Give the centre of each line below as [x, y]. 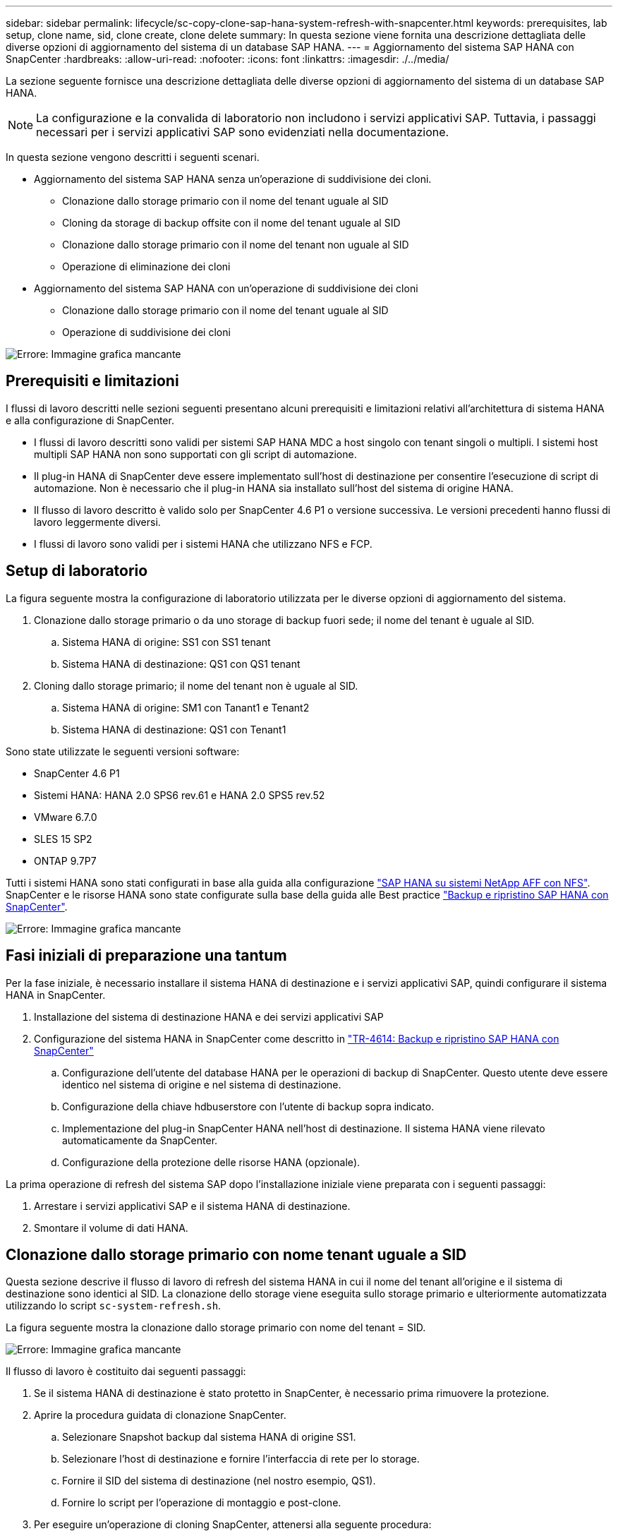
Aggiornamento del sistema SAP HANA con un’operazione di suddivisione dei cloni [226, 288]
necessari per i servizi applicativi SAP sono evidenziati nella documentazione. [243, 132]
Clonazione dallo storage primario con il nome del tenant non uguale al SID [236, 245]
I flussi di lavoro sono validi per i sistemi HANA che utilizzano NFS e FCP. [203, 544]
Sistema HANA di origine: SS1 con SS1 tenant [166, 642]
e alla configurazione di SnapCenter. [90, 420]
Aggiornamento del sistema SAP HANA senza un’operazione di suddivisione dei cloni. [233, 179]
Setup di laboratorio [77, 571]
